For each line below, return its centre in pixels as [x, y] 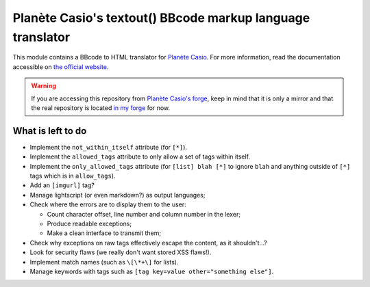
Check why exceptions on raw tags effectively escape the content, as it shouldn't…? [148, 243]
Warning [44, 86]
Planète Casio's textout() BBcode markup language [161, 18]
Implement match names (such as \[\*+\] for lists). [104, 262]
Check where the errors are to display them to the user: [108, 204]
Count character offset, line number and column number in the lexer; [144, 214]
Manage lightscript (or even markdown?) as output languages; [118, 195]
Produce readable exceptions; [89, 223]
